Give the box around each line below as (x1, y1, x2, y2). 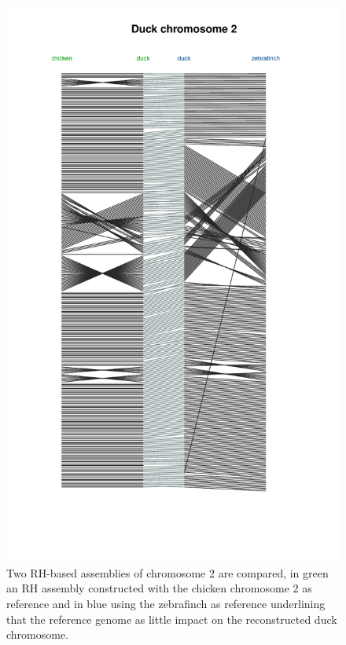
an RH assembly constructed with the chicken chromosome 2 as (6, 580, 312, 596)
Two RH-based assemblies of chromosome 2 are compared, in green (6, 564, 329, 581)
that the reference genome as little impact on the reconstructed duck (6, 610, 337, 627)
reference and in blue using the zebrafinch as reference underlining (6, 595, 326, 611)
